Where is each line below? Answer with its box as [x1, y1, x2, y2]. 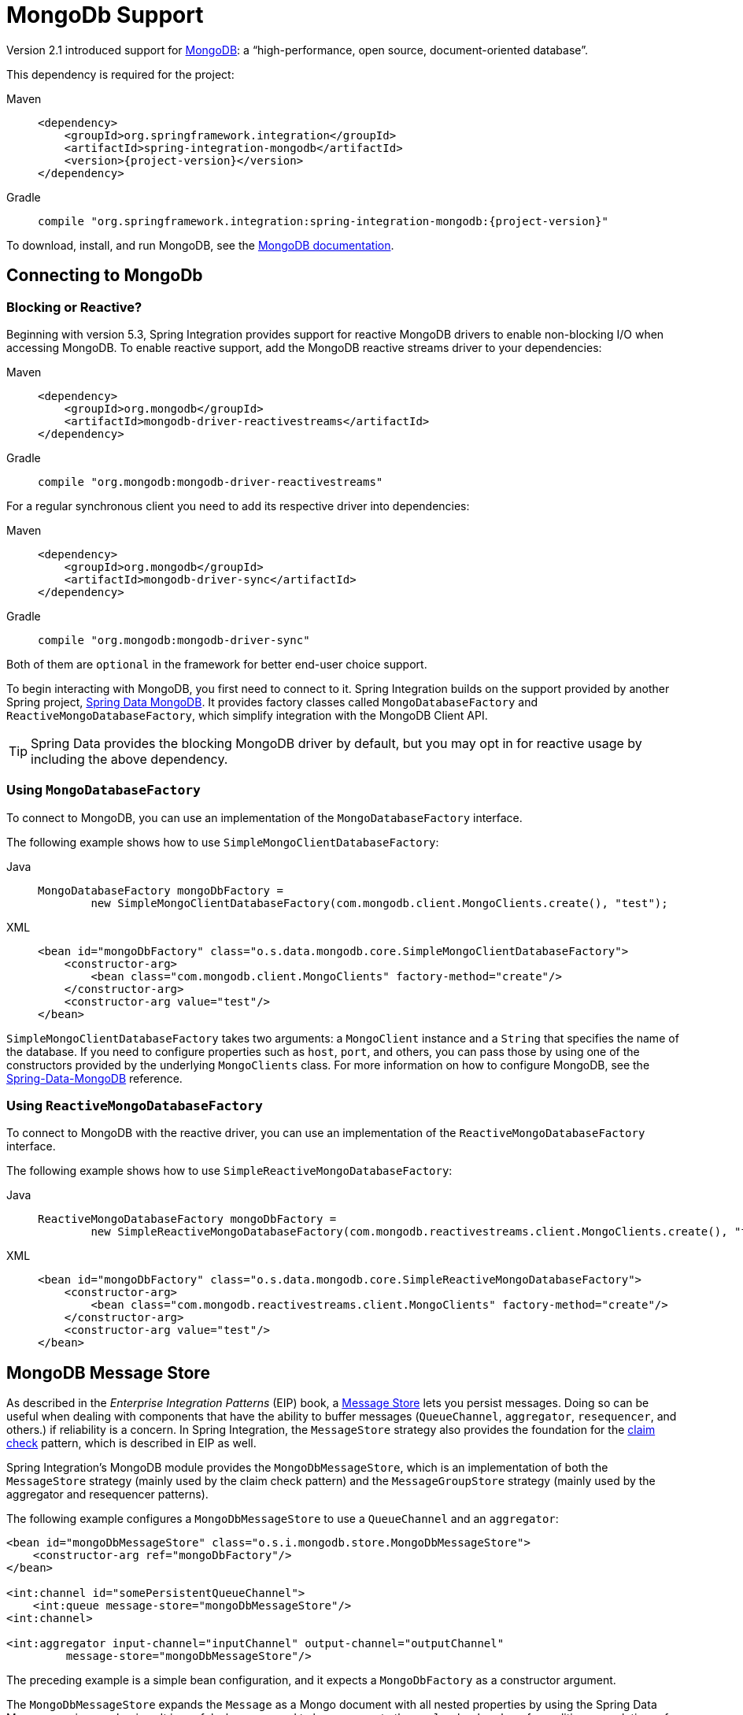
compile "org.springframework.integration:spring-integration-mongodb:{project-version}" [38, 214, 608, 228]
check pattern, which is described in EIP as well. [6, 1436, 257, 1450]
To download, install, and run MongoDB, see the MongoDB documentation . [6, 238, 394, 252]
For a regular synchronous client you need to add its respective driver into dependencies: [6, 498, 470, 513]
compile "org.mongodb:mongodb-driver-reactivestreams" [38, 475, 383, 488]
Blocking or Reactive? [6, 298, 142, 315]
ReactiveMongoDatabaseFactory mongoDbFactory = [38, 1213, 337, 1226]
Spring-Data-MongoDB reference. [6, 1071, 183, 1085]
